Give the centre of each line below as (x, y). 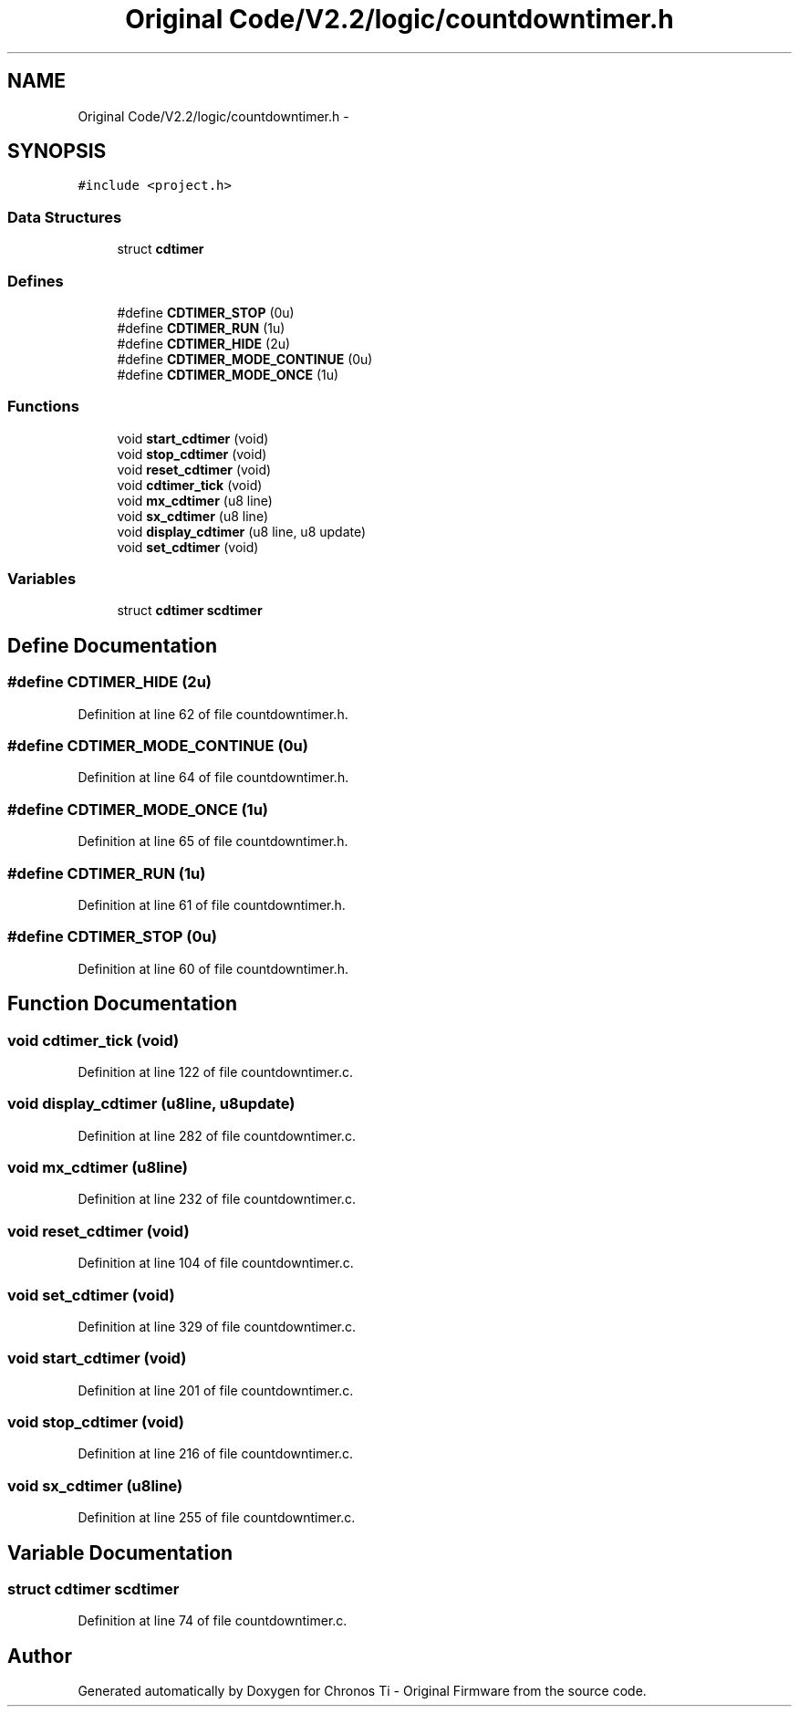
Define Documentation (112, 645)
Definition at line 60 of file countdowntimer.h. (213, 968)
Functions (43, 407)
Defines (36, 281)
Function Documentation (122, 1004)
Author (40, 1656)
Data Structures (65, 217)
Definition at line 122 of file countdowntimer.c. (215, 1071)
